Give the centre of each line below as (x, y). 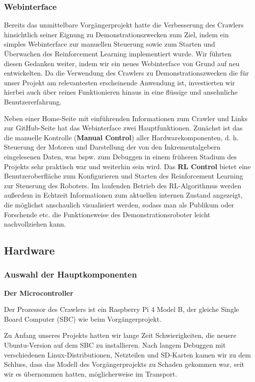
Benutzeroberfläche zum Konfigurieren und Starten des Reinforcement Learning (124, 176)
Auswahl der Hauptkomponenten (71, 274)
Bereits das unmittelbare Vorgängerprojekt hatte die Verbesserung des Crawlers (124, 25)
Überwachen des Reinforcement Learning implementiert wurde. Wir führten (118, 53)
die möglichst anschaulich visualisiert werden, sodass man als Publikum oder (119, 204)
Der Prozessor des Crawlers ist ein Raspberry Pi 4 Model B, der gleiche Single (122, 309)
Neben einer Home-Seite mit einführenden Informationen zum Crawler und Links (126, 118)
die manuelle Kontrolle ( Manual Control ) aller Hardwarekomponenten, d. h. (121, 137)
